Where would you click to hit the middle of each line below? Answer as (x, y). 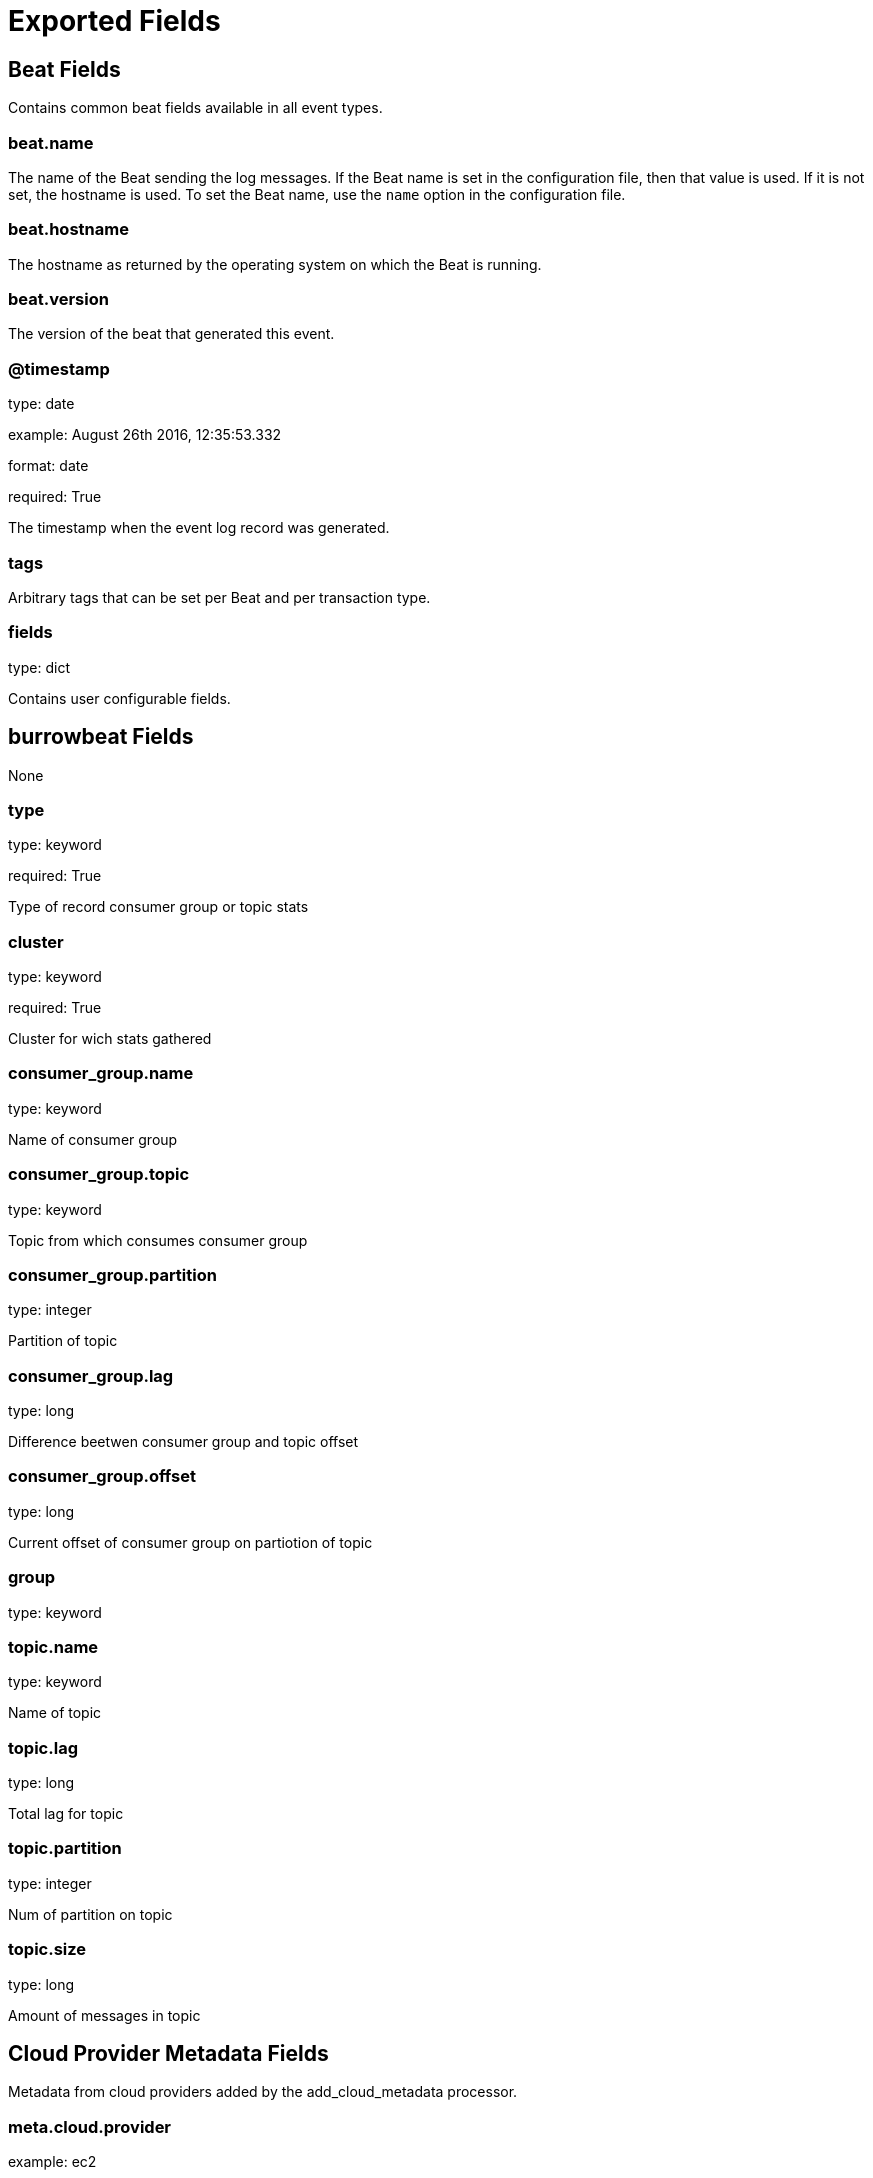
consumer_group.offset (102, 1476)
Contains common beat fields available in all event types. (195, 108)
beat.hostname (68, 229)
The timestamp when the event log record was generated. (199, 528)
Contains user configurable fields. (119, 698)
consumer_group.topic (99, 1174)
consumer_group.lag (91, 1375)
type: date (41, 404)
